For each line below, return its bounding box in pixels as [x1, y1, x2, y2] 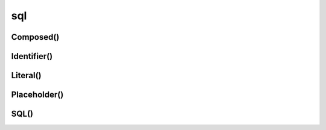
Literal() [11, 70, 42, 81]
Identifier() [11, 51, 53, 61]
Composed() [11, 32, 60, 42]
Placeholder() [11, 90, 64, 100]
